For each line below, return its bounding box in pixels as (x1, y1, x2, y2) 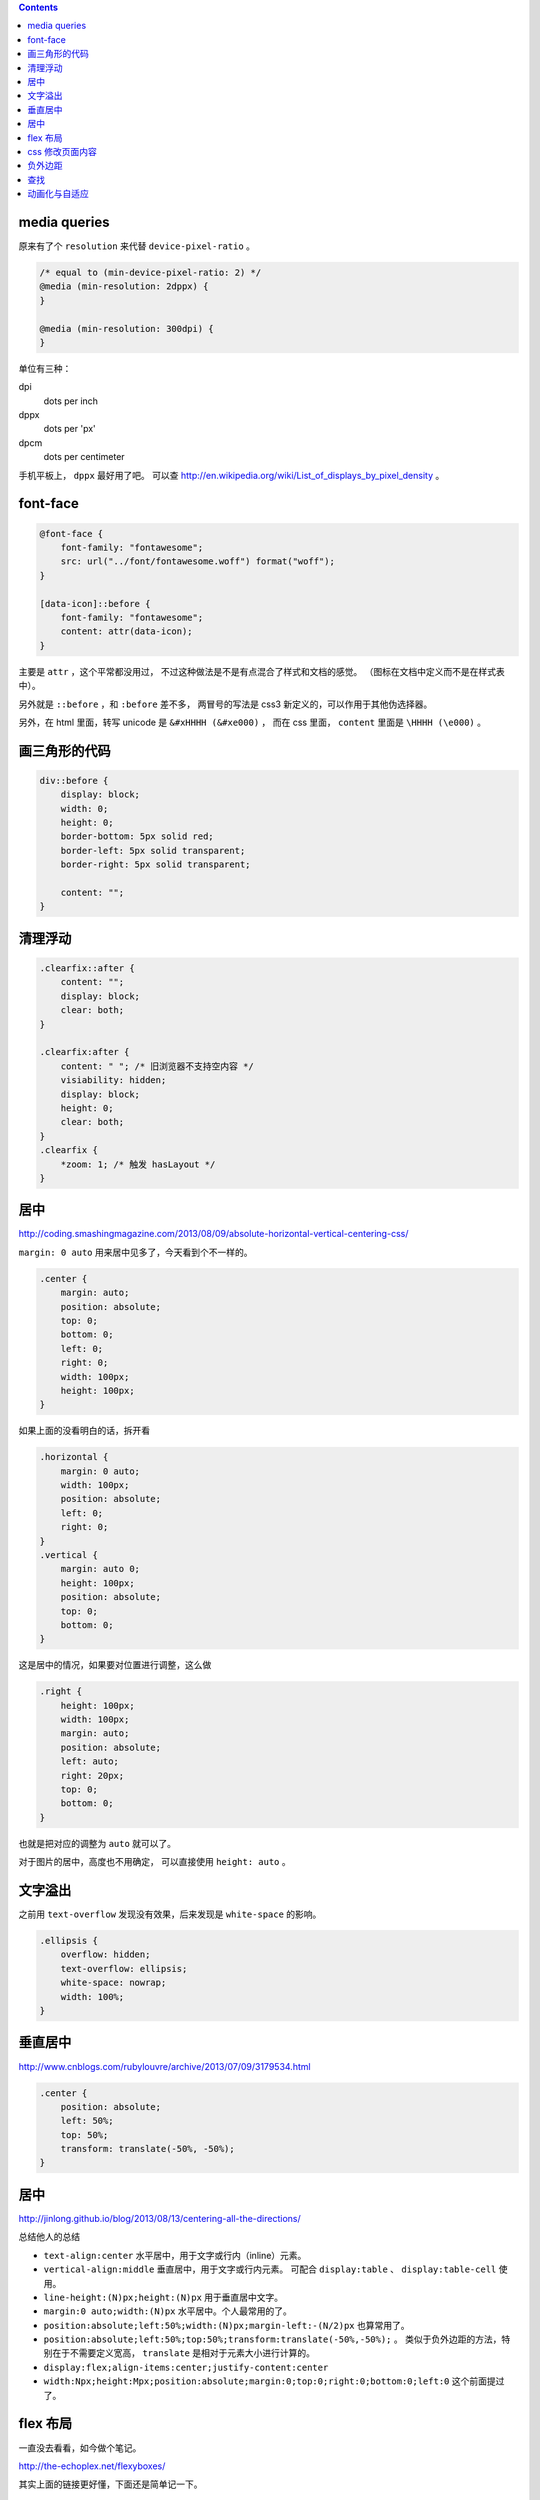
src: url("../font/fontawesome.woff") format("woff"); (60, 556, 335, 567)
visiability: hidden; (60, 1075, 167, 1086)
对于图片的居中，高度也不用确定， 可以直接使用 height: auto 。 (18, 1856, 291, 1868)
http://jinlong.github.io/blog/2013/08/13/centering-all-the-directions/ (18, 2212, 301, 2224)
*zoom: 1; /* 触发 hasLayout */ (60, 1158, 216, 1170)
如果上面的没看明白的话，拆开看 (18, 1425, 150, 1437)
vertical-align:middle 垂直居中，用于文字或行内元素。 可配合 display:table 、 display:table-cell (43, 2263, 497, 2275)
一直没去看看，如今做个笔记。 (18, 2441, 142, 2454)
